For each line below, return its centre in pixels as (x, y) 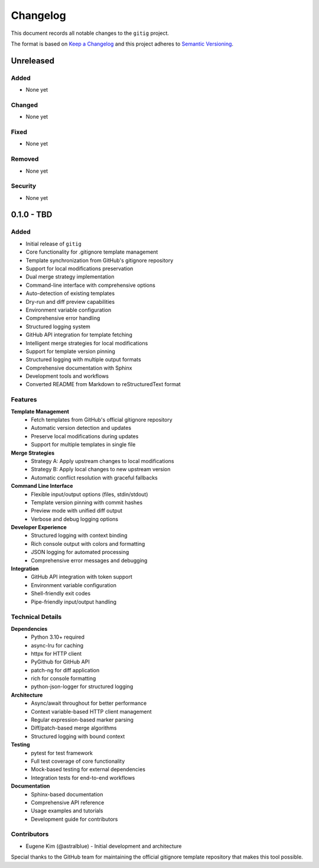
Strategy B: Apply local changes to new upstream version (101, 469)
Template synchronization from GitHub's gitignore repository (100, 260)
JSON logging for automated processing (80, 552)
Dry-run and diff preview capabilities (70, 302)
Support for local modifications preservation (79, 268)
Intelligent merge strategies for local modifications (87, 343)
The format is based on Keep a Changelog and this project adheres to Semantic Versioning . (122, 44)
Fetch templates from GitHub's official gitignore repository (102, 419)
